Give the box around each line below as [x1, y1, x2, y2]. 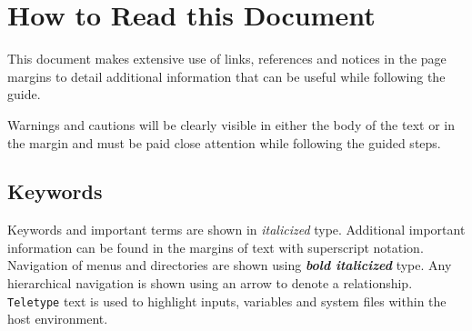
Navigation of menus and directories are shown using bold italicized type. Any [7, 256, 452, 275]
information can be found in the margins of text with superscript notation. [7, 237, 424, 256]
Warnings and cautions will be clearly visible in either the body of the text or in [7, 115, 455, 134]
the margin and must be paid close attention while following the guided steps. [7, 133, 441, 152]
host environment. [7, 309, 108, 328]
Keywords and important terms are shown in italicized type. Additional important [7, 220, 466, 239]
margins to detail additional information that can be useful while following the [7, 66, 446, 85]
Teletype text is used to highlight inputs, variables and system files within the [7, 291, 447, 310]
